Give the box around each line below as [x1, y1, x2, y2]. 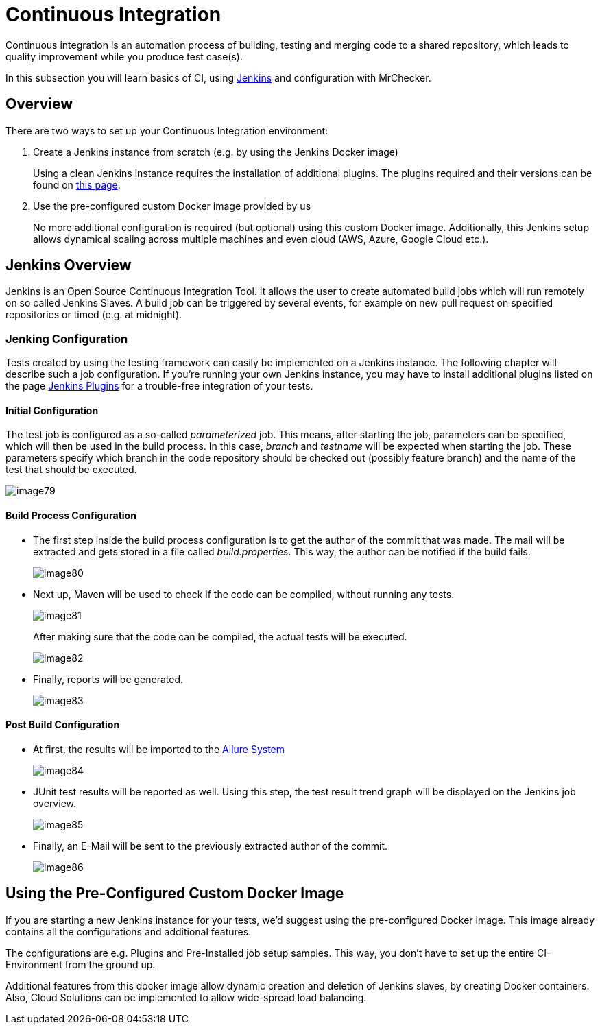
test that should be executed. [5, 464, 137, 476]
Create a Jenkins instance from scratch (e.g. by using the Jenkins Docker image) [33, 145, 398, 158]
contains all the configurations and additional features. [5, 925, 252, 937]
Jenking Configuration [5, 331, 128, 346]
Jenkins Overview [5, 256, 132, 274]
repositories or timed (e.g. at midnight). [5, 309, 182, 321]
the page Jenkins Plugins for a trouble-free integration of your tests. [5, 380, 313, 392]
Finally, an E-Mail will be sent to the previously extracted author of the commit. [33, 839, 387, 852]
